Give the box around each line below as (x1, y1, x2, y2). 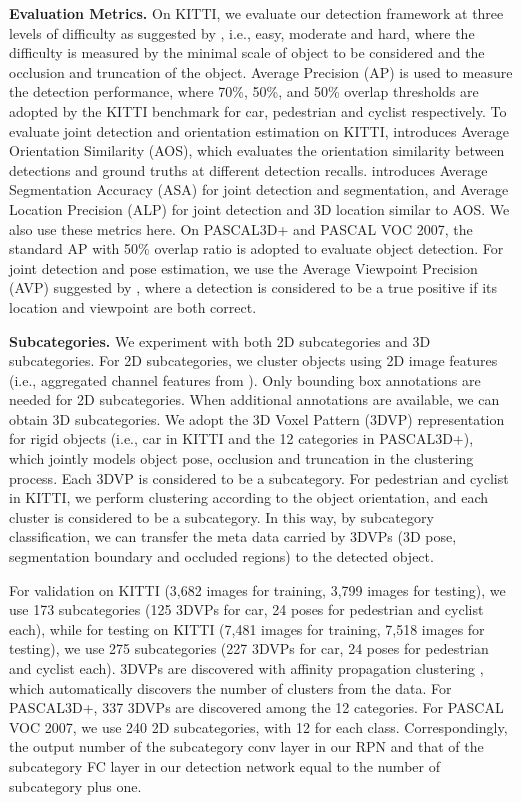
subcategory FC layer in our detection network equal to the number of (9, 755, 440, 776)
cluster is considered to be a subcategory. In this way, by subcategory (9, 506, 434, 527)
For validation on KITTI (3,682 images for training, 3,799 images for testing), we (9, 579, 506, 600)
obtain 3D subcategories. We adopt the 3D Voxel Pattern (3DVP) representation (9, 408, 505, 429)
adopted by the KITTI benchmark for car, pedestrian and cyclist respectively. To (9, 100, 507, 121)
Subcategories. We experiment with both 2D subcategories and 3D (9, 330, 431, 351)
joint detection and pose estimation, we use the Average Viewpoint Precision (9, 257, 478, 278)
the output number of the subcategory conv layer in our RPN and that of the (9, 736, 484, 757)
